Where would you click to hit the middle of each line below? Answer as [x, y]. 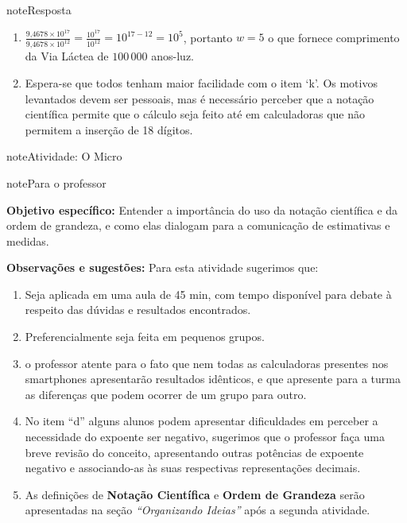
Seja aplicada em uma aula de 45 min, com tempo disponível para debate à [208, 294]
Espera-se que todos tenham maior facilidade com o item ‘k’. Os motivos [201, 82]
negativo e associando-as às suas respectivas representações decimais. [193, 468]
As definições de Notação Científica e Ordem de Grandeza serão [195, 494]
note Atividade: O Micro [64, 156]
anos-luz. [172, 56]
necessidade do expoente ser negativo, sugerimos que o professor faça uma [205, 437]
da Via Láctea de [67, 56]
